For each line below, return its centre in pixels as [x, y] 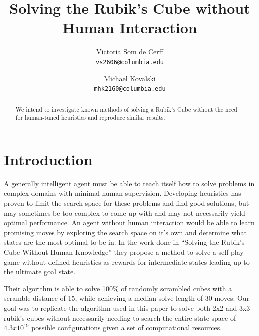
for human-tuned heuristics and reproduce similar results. [90, 118]
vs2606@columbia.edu [130, 62]
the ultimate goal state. [40, 272]
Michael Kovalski [130, 78]
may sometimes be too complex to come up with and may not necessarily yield [125, 213]
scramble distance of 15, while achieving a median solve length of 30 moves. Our [127, 298]
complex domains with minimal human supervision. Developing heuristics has [123, 193]
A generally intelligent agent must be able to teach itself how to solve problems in [129, 183]
